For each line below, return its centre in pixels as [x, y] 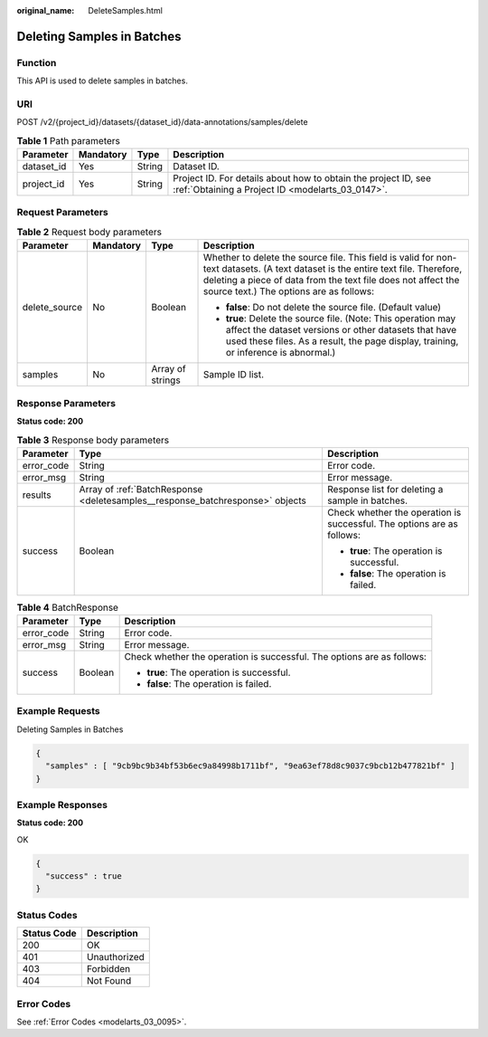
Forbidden [108, 969]
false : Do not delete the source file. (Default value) [333, 308]
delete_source [52, 308]
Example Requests [58, 711]
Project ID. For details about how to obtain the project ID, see [302, 178]
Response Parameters [66, 403]
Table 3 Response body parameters [93, 440]
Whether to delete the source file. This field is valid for [319, 258]
